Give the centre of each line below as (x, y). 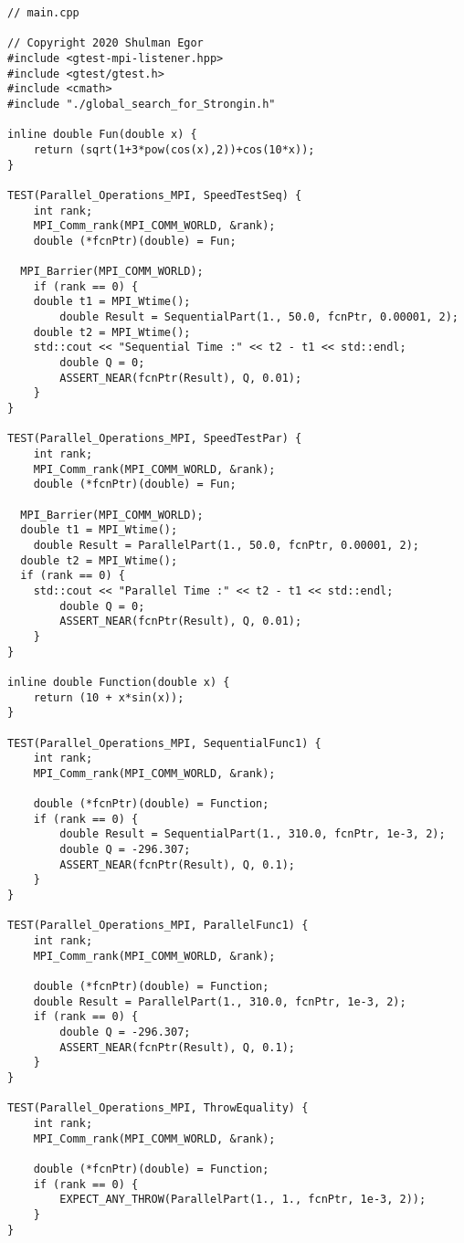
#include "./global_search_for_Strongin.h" (142, 104)
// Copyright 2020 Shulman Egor (105, 43)
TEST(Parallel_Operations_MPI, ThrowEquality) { (158, 1108)
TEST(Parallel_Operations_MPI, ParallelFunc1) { (158, 926)
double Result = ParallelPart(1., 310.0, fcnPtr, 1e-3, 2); (220, 1001)
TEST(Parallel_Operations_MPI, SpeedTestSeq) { (155, 195)
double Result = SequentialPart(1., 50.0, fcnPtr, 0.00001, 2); (259, 317)
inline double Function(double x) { (119, 682)
